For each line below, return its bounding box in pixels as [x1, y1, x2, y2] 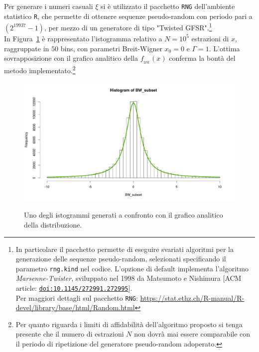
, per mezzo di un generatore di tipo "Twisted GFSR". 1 [44, 21, 212, 32]
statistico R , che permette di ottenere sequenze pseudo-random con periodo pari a [4, 10, 253, 21]
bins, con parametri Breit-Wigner [60, 43, 162, 53]
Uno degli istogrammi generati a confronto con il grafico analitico [24, 210, 223, 220]
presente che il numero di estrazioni [15, 329, 124, 339]
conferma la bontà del [169, 53, 236, 63]
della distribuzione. [24, 219, 82, 230]
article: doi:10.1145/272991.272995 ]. [15, 282, 132, 293]
